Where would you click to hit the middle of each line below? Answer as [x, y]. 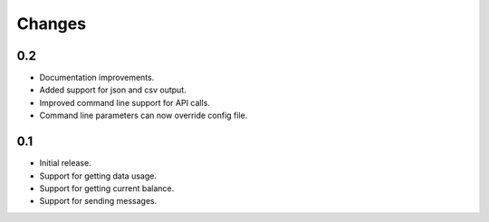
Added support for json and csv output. [113, 90]
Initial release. [65, 163]
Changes [51, 24]
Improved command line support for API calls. [125, 102]
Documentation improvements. [97, 78]
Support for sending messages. [98, 201]
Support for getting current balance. [107, 188]
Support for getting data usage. [98, 176]
